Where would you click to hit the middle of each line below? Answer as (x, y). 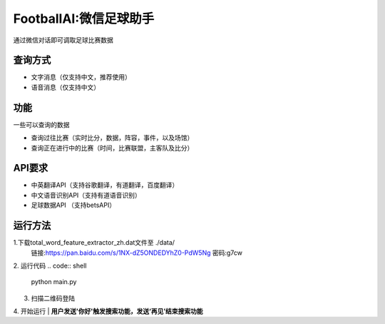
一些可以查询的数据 (41, 124)
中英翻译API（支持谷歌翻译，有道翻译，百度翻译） (105, 185)
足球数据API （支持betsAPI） (73, 205)
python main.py (54, 282)
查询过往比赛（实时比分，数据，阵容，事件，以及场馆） (112, 138)
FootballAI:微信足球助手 (84, 19)
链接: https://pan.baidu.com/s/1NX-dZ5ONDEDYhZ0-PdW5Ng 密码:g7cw (137, 253)
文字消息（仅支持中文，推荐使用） (81, 77)
